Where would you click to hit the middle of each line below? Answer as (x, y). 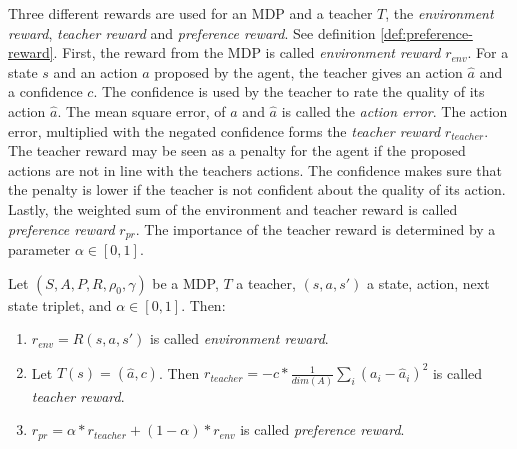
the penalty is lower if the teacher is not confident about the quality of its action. (257, 189)
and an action (95, 71)
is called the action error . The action (394, 110)
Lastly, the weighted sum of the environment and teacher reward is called (233, 208)
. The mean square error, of (141, 110)
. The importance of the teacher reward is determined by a (315, 228)
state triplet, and (60, 304)
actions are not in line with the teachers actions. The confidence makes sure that (255, 169)
